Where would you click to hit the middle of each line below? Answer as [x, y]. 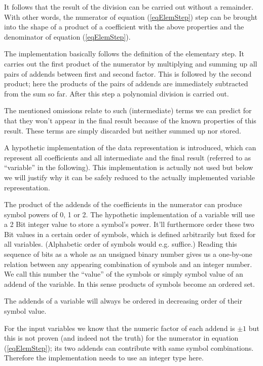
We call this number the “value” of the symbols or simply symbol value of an [124, 274]
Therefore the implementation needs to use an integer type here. [104, 358]
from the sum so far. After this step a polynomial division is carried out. [117, 93]
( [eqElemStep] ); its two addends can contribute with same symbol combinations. [129, 347]
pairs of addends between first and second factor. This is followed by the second [128, 73]
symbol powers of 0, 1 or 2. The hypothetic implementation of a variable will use [129, 214]
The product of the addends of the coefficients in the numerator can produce [123, 204]
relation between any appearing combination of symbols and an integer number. [128, 264]
